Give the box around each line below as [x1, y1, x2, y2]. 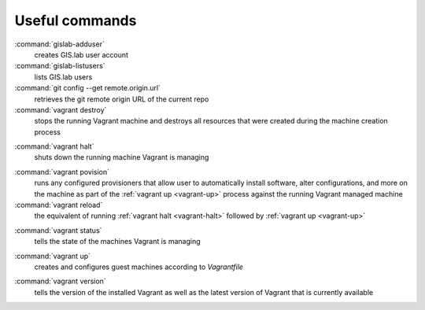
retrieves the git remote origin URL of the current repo [34, 94, 209, 104]
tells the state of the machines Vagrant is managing [34, 237, 201, 246]
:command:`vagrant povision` [14, 167, 110, 176]
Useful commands [14, 12, 137, 29]
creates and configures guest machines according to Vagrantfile [34, 262, 244, 271]
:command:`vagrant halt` [14, 142, 94, 151]
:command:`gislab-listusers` [14, 61, 105, 71]
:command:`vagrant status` [14, 225, 102, 235]
